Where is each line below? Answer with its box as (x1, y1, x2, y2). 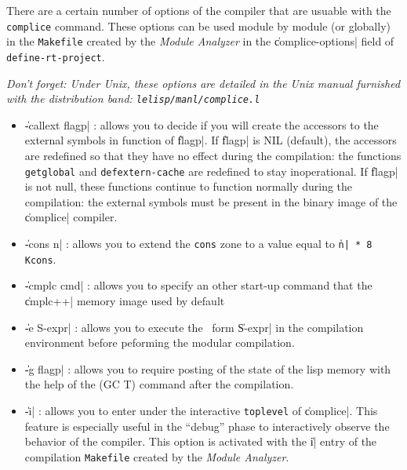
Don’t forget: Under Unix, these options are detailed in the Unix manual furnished (6, 75, 401, 91)
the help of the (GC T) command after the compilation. (24, 376, 294, 392)
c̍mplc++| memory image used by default (24, 292, 225, 308)
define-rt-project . (6, 48, 105, 64)
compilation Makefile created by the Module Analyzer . (24, 448, 289, 465)
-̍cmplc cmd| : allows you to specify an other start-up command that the (24, 277, 372, 293)
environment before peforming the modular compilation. (24, 334, 295, 351)
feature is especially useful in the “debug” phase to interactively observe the (24, 417, 390, 434)
